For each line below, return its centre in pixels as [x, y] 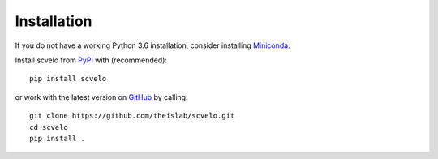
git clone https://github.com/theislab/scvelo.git [132, 116]
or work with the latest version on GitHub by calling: [101, 97]
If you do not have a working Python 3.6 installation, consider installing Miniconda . [153, 45]
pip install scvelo [68, 79]
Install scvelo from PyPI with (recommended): [91, 60]
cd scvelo [49, 127]
